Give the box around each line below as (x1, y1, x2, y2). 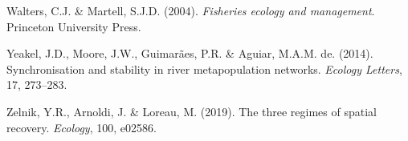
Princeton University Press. (6, 18, 141, 34)
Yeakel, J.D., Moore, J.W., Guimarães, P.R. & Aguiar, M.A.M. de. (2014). (6, 45, 373, 62)
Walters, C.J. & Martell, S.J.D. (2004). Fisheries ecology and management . (6, 2, 375, 18)
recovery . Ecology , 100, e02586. (6, 119, 157, 135)
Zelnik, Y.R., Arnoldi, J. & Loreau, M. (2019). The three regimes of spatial (6, 103, 377, 119)
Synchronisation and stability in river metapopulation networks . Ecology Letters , (6, 60, 402, 77)
